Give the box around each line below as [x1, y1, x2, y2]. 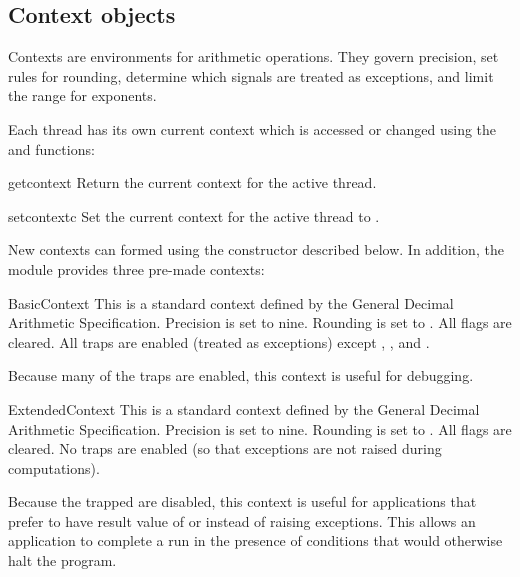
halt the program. [8, 550, 117, 571]
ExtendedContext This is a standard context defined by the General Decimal [8, 398, 480, 419]
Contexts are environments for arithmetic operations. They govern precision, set [8, 46, 499, 67]
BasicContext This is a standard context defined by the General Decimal [8, 292, 454, 313]
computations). [8, 457, 100, 478]
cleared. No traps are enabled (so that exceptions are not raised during [8, 438, 442, 459]
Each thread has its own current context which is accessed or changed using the [8, 118, 497, 139]
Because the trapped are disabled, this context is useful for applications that [8, 491, 477, 512]
